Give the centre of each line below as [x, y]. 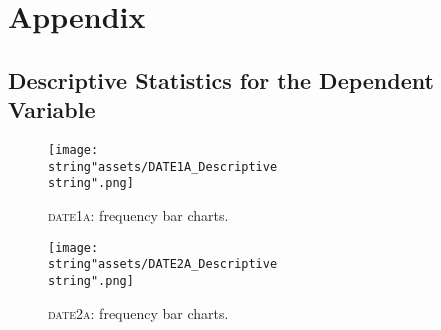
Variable [52, 109]
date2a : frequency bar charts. [138, 312]
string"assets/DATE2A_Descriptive [163, 264]
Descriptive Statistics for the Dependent [221, 79]
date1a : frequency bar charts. [138, 214]
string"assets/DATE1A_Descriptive [163, 166]
